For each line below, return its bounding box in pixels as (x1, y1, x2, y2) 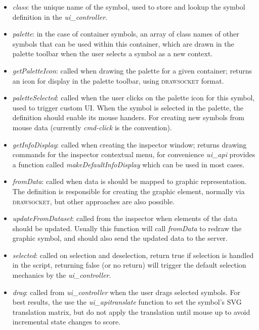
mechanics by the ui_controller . (12, 270, 111, 280)
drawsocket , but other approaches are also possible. (12, 196, 175, 206)
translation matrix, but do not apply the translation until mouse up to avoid (12, 306, 250, 317)
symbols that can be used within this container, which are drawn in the (12, 38, 234, 49)
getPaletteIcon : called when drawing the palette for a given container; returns (12, 65, 252, 76)
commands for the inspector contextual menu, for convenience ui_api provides (12, 149, 255, 160)
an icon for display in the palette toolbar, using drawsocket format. (12, 75, 224, 86)
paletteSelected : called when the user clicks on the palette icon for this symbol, (12, 92, 255, 103)
